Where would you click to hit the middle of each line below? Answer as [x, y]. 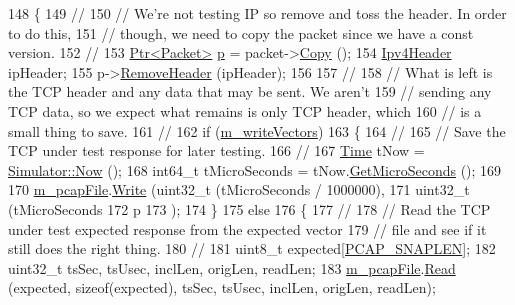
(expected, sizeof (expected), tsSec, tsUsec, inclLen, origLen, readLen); [222, 287]
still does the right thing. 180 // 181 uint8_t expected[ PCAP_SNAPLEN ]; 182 [252, 248]
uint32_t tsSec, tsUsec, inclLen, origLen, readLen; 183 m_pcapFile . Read [232, 267]
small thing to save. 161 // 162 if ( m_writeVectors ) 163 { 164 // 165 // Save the [257, 130]
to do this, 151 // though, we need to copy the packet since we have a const [241, 32]
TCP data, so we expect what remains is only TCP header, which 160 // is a [245, 110]
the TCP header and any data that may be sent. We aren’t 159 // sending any [250, 91]
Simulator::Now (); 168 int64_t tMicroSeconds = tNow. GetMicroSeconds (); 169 [255, 169]
